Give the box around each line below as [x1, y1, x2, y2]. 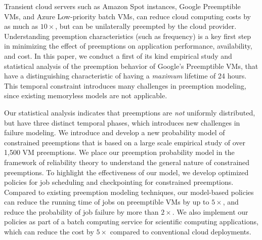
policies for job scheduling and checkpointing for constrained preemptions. [4, 177, 234, 187]
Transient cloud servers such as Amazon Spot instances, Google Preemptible [4, 1, 241, 11]
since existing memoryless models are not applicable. [4, 90, 167, 101]
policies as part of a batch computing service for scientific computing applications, [4, 216, 258, 227]
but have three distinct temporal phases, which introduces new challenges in [4, 117, 240, 128]
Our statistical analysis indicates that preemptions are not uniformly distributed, [4, 107, 255, 117]
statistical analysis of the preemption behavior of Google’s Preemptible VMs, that [4, 60, 258, 71]
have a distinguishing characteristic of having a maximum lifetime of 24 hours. [4, 70, 247, 81]
